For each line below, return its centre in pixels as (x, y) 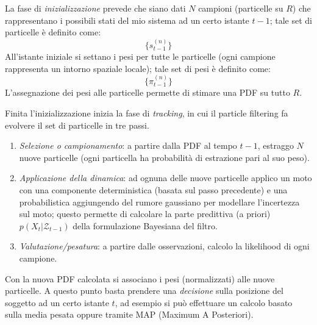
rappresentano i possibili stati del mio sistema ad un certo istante (127, 20)
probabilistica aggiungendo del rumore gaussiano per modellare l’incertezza (159, 202)
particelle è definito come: (53, 32)
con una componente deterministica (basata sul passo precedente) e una (153, 190)
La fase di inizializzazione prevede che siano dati (95, 8)
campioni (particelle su (241, 8)
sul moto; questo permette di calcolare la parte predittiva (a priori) (145, 214)
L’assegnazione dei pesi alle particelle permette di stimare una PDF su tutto (148, 92)
